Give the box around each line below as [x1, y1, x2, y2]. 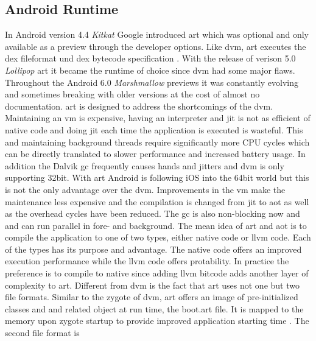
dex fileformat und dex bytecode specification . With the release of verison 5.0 [5, 52, 296, 65]
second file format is [5, 326, 80, 339]
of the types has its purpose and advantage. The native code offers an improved [5, 242, 302, 255]
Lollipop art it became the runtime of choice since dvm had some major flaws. [5, 63, 295, 76]
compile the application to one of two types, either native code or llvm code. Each [5, 231, 311, 244]
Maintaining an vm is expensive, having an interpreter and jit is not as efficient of [5, 111, 311, 124]
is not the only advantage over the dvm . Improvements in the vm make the [5, 183, 286, 195]
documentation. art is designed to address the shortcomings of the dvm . [5, 99, 273, 112]
